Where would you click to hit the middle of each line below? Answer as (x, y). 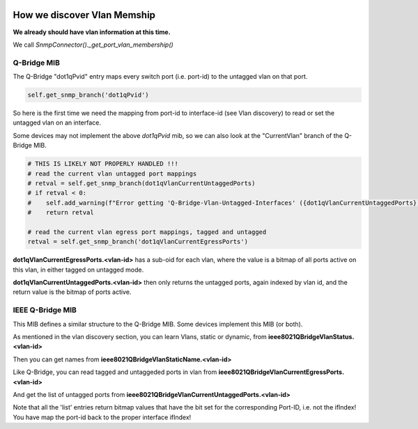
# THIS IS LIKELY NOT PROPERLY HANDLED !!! (103, 164)
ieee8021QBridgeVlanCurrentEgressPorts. (281, 372)
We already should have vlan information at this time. (92, 32)
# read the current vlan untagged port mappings (112, 173)
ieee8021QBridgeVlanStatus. (311, 336)
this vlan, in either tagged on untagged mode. (78, 270)
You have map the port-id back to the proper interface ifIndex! (102, 417)
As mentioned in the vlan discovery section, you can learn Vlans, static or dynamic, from (140, 336)
